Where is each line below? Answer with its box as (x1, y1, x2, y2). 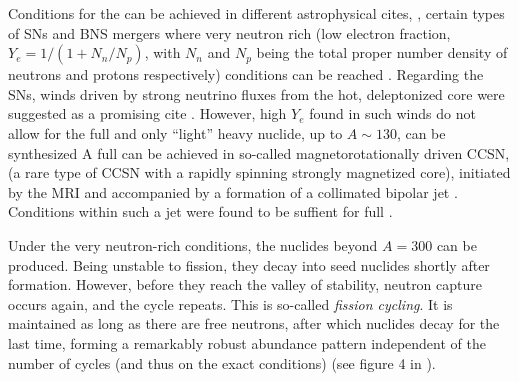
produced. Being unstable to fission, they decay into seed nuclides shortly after (8, 254, 490, 275)
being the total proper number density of (256, 42, 508, 63)
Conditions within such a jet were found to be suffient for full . (8, 201, 393, 222)
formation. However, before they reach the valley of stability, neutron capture (8, 274, 482, 295)
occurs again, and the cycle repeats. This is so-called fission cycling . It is (8, 293, 453, 314)
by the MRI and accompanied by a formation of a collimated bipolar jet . (8, 181, 458, 202)
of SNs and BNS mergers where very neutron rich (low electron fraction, (8, 22, 451, 43)
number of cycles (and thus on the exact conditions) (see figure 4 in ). (8, 352, 436, 373)
